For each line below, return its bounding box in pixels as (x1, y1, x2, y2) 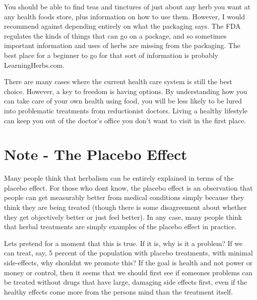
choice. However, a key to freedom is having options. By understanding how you (4, 86, 248, 96)
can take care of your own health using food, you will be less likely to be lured (4, 96, 242, 106)
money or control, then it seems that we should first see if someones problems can (4, 267, 253, 277)
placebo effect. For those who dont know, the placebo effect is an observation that (4, 182, 253, 193)
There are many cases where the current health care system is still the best (4, 76, 232, 87)
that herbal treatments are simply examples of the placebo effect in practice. (4, 221, 237, 232)
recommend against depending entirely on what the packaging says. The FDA (4, 21, 241, 31)
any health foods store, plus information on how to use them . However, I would (4, 11, 245, 21)
